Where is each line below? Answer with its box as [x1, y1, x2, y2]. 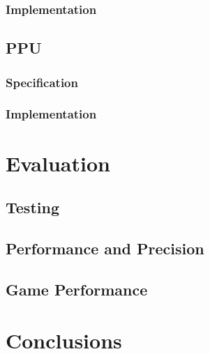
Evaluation [6, 148, 110, 177]
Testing [6, 197, 59, 218]
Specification [6, 73, 78, 91]
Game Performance [6, 278, 148, 300]
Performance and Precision [6, 237, 204, 259]
